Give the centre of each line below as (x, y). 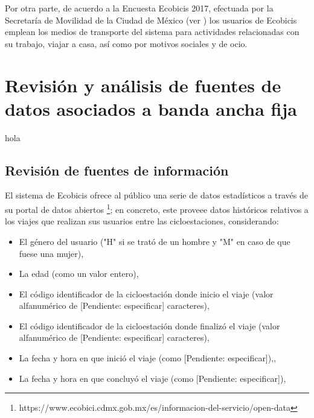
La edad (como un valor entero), (79, 274)
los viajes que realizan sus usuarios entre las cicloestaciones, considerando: (142, 221)
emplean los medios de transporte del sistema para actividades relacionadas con (152, 32)
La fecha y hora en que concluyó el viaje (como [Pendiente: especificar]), (152, 378)
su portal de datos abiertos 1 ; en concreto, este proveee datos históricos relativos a (157, 208)
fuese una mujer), (51, 253)
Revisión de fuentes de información (117, 170)
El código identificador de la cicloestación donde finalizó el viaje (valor (149, 325)
